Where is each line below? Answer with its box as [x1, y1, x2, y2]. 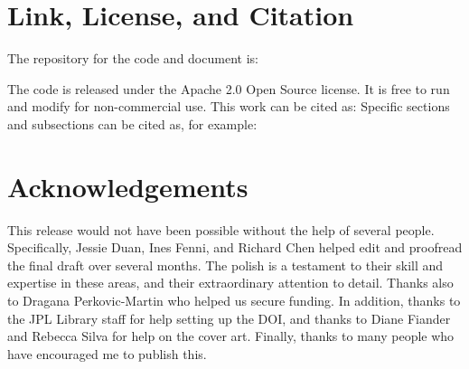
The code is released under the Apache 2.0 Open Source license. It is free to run [7, 79, 450, 98]
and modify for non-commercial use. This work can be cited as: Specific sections [7, 97, 450, 116]
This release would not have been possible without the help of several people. [7, 220, 435, 239]
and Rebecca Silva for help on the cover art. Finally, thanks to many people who [7, 326, 455, 345]
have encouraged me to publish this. [7, 344, 207, 363]
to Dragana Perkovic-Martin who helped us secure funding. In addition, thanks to [7, 291, 461, 309]
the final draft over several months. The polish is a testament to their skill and [7, 255, 444, 274]
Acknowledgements [7, 167, 249, 204]
